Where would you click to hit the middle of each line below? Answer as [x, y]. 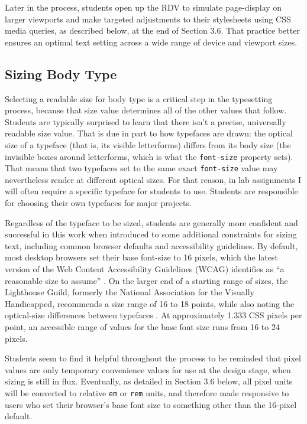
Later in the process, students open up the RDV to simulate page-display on [143, 7]
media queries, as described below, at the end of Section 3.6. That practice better [152, 30]
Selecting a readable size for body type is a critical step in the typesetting [139, 98]
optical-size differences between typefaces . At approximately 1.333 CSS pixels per [153, 315]
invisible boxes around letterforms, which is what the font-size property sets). [149, 156]
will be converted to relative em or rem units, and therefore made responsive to [147, 392]
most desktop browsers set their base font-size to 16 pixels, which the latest [141, 257]
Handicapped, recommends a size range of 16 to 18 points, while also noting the [150, 303]
